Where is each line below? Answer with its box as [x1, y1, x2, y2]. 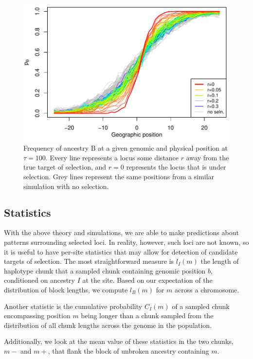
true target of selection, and [23, 162, 107, 172]
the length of [200, 256, 239, 266]
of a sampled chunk [172, 301, 230, 311]
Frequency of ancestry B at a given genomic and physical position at [23, 143, 228, 153]
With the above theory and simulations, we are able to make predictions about [4, 227, 239, 238]
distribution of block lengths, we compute [4, 284, 128, 294]
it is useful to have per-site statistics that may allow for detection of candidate [4, 246, 238, 256]
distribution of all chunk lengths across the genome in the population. [4, 320, 212, 330]
